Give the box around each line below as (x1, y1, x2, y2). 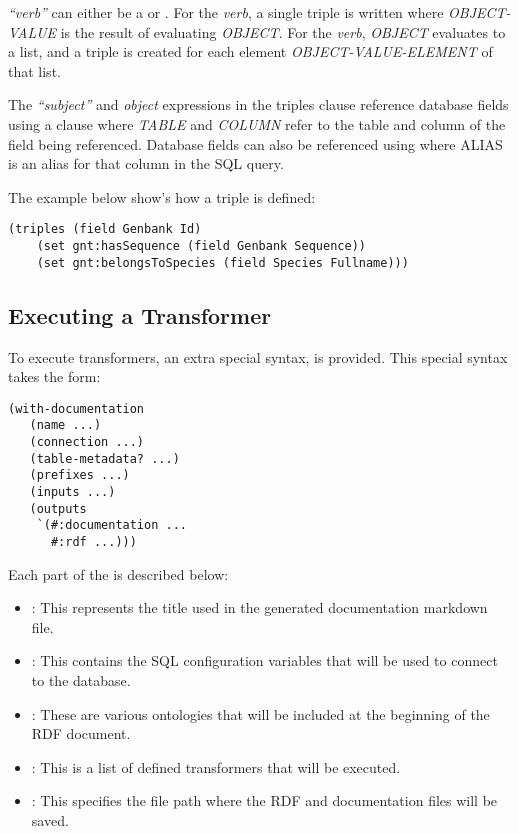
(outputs (29, 501, 87, 516)
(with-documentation (8, 401, 145, 416)
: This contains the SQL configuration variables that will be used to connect (31, 650, 498, 671)
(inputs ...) (29, 484, 116, 499)
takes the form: (8, 366, 101, 387)
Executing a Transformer (8, 299, 272, 330)
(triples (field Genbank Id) (8, 222, 202, 237)
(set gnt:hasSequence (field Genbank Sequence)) (36, 239, 366, 253)
